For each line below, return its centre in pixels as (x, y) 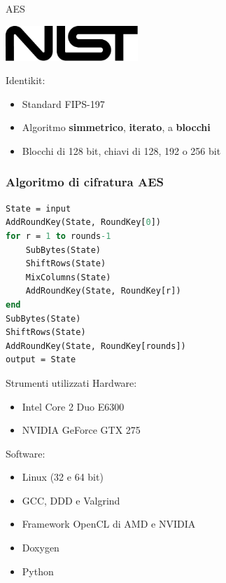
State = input (38, 208)
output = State (41, 360)
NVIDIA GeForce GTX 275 (81, 430)
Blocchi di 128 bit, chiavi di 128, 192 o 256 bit (121, 150)
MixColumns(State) (68, 277)
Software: (26, 453)
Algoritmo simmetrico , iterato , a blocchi (116, 127)
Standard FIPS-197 (63, 103)
